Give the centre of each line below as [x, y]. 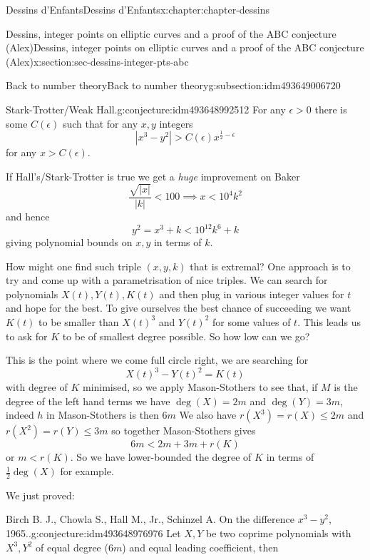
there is [331, 109]
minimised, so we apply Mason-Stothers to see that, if [200, 387]
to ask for [27, 336]
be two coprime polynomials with [278, 533]
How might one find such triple [73, 266]
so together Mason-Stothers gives [184, 431]
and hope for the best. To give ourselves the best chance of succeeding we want [179, 308]
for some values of [251, 321]
